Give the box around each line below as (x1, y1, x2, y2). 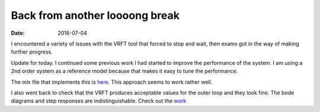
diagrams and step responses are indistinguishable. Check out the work (11, 97, 187, 104)
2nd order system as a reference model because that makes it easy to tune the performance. (11, 68, 238, 75)
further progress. (11, 48, 53, 55)
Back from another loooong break (11, 9, 180, 22)
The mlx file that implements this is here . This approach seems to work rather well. (11, 78, 213, 85)
